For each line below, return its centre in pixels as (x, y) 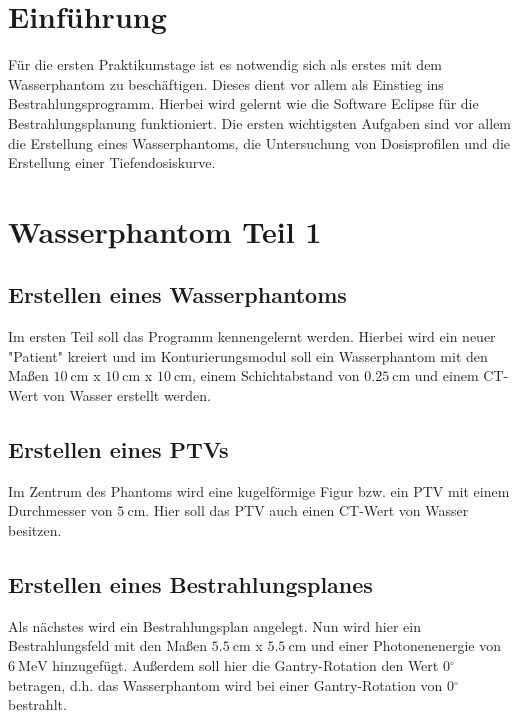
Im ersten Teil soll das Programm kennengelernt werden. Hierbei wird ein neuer (252, 336)
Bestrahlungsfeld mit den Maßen (108, 645)
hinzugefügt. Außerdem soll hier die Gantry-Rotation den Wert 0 (251, 665)
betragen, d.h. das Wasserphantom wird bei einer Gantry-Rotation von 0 (231, 684)
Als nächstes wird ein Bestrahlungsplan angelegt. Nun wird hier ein (214, 625)
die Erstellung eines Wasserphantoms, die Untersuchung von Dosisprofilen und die (259, 142)
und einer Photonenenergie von (406, 645)
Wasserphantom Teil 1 (165, 230)
